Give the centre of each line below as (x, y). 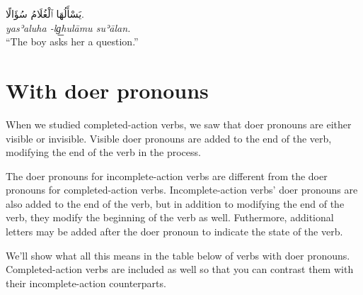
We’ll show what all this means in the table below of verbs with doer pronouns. (178, 255)
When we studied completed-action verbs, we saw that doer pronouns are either (179, 124)
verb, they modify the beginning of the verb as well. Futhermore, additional (170, 217)
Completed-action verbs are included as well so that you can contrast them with (180, 269)
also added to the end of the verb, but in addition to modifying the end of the (175, 203)
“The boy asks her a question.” (72, 41)
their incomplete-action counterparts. (86, 283)
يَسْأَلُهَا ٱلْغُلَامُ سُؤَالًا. (45, 13)
